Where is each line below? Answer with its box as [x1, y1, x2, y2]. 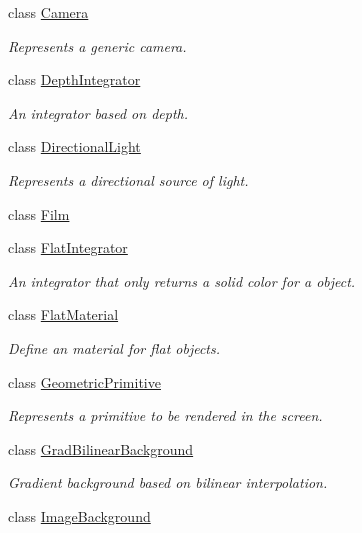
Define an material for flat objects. [8, 337, 221, 358]
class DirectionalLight [8, 136, 141, 157]
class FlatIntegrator [8, 237, 128, 258]
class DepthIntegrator [8, 69, 141, 90]
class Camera [8, 2, 89, 22]
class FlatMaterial [8, 304, 119, 325]
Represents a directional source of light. [8, 169, 249, 190]
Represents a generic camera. [8, 35, 187, 56]
